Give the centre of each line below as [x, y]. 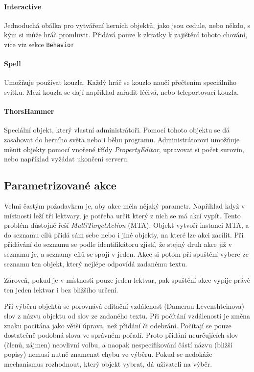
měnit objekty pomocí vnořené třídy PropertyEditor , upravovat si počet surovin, [124, 149]
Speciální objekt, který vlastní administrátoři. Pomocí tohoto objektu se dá [117, 130]
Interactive [23, 6]
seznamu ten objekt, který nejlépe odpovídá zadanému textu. [96, 263]
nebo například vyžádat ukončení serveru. [67, 159]
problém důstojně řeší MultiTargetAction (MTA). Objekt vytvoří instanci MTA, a [127, 225]
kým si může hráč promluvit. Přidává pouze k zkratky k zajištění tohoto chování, [126, 35]
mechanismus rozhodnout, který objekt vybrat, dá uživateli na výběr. [108, 363]
